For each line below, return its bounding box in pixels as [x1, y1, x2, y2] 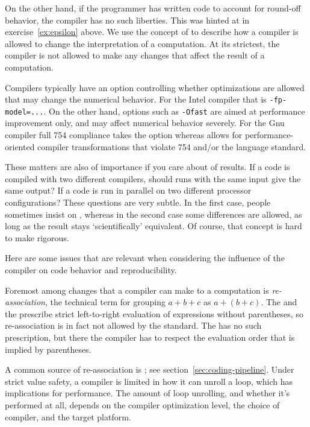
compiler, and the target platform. [5, 410, 131, 423]
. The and [261, 296, 297, 308]
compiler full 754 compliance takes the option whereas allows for [5, 128, 243, 141]
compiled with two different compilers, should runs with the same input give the [5, 172, 301, 185]
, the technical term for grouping [45, 296, 166, 308]
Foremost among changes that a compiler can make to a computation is [5, 283, 269, 296]
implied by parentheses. [5, 343, 91, 355]
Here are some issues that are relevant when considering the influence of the [5, 251, 285, 264]
